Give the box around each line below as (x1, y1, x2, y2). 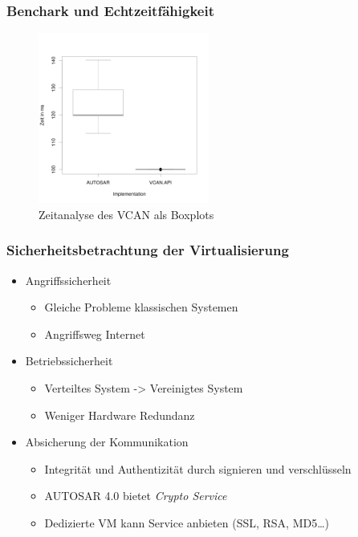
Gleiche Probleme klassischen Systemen (44, 299, 238, 315)
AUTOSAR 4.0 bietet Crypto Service (44, 487, 227, 504)
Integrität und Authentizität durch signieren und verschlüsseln (44, 460, 352, 477)
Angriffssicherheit (25, 271, 112, 288)
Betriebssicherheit (25, 352, 113, 369)
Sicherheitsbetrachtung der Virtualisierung (6, 240, 289, 260)
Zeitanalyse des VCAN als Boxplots (39, 205, 214, 222)
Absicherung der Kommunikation (25, 433, 189, 450)
